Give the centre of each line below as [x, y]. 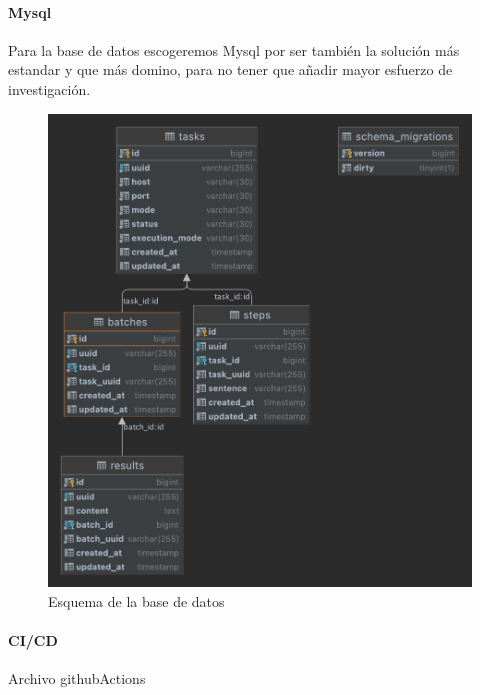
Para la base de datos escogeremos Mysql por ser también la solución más [234, 49]
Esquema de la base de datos [136, 600]
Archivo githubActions [77, 678]
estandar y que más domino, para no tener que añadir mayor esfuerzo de [230, 69]
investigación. [49, 88]
